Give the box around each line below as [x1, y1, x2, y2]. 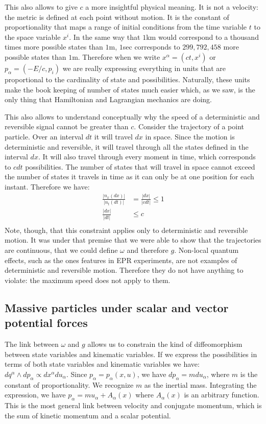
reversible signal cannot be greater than [5, 121, 129, 132]
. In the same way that [69, 31, 140, 42]
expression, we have [5, 389, 66, 400]
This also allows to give [5, 2, 78, 12]
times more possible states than [5, 41, 103, 52]
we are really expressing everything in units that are [62, 62, 226, 73]
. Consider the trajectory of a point [134, 121, 244, 132]
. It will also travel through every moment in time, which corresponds [38, 151, 256, 162]
